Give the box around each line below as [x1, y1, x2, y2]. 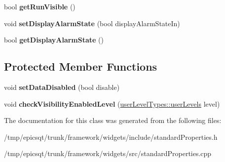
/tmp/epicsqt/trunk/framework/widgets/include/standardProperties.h [4, 131, 218, 142]
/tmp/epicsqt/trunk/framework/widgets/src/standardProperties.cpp [4, 148, 212, 159]
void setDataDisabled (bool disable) [4, 81, 120, 92]
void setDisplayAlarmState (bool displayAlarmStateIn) [4, 18, 180, 28]
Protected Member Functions [4, 59, 157, 74]
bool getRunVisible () [4, 1, 75, 11]
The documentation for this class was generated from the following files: [4, 115, 222, 125]
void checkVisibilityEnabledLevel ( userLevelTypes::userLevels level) [4, 98, 220, 109]
